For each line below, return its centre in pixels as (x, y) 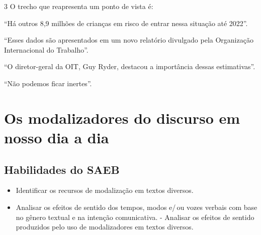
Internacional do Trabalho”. (46, 49)
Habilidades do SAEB (62, 169)
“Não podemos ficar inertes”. (48, 83)
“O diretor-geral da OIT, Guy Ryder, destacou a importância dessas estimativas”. (130, 66)
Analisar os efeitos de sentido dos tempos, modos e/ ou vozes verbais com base (137, 207)
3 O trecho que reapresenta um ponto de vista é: (79, 6)
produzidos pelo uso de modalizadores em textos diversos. (105, 227)
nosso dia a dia (57, 137)
